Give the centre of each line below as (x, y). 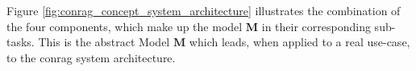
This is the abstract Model (104, 42)
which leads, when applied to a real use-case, (300, 42)
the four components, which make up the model (125, 26)
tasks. (21, 42)
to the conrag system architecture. (91, 57)
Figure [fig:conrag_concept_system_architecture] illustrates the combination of (204, 10)
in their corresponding (316, 26)
